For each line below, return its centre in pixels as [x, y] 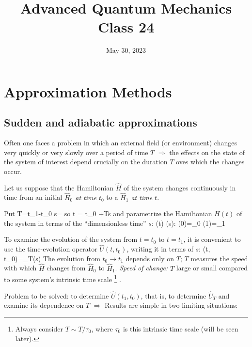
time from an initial [33, 197]
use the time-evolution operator [51, 249]
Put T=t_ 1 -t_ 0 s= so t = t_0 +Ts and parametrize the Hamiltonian [108, 213]
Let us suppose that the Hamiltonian [59, 187]
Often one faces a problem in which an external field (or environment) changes [120, 143]
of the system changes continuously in [180, 187]
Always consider [39, 328]
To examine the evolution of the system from [71, 239]
